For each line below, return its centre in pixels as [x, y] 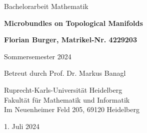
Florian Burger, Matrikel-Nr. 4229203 [70, 40]
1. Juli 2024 [22, 126]
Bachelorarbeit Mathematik [46, 6]
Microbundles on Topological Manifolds [73, 23]
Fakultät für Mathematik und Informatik [67, 99]
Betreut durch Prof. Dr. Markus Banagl [65, 73]
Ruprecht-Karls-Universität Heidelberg [63, 89]
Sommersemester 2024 [38, 56]
